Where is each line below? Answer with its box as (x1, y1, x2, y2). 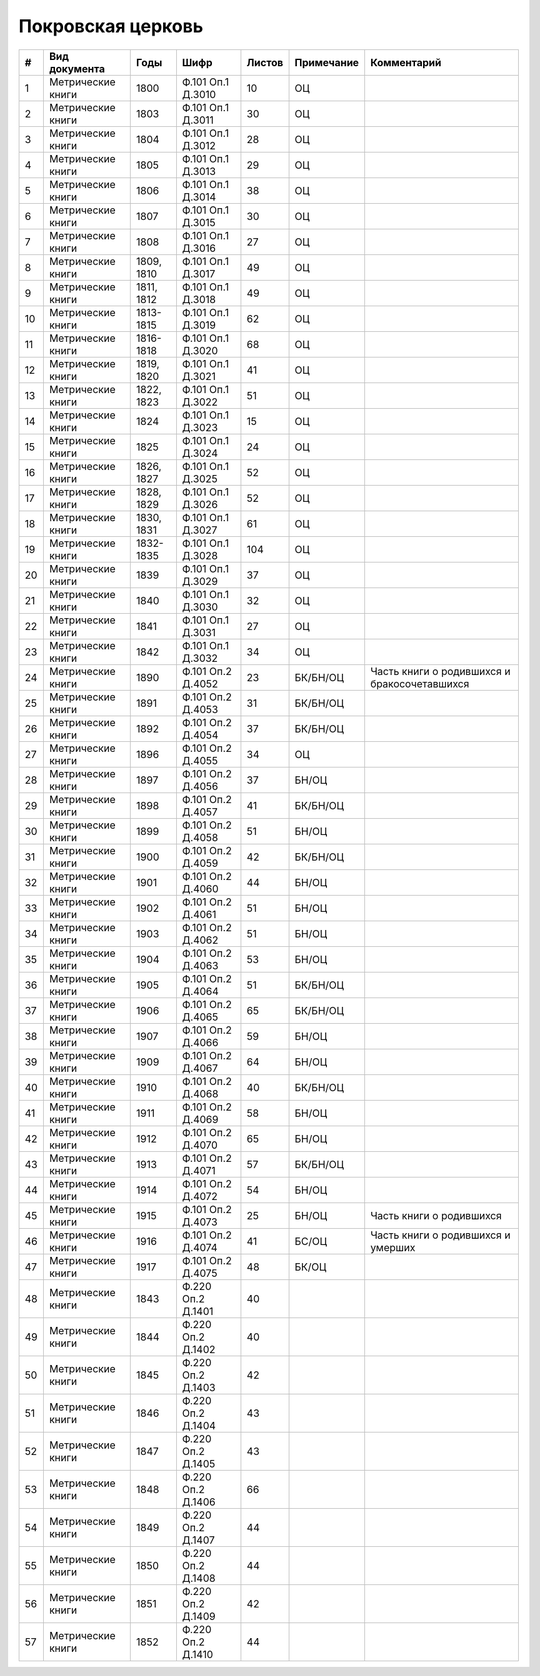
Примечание (294, 55, 360, 69)
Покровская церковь (18, 15, 204, 37)
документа (48, 61, 105, 75)
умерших (370, 1240, 416, 1254)
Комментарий (370, 55, 442, 69)
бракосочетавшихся (370, 676, 470, 690)
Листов (246, 55, 284, 69)
